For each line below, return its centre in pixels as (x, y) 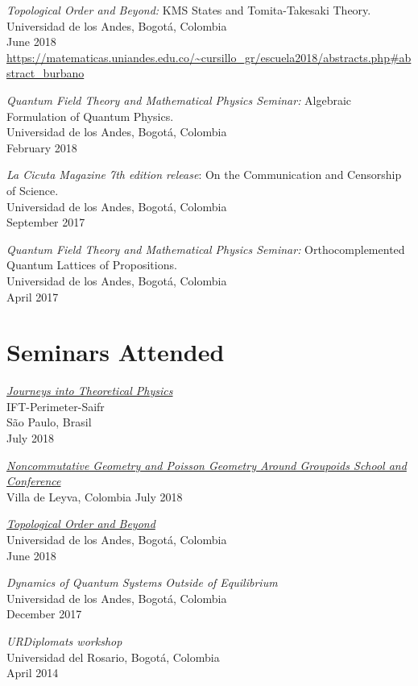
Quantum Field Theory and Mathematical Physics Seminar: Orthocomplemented (206, 249)
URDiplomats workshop (64, 640)
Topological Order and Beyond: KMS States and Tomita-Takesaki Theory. (189, 10)
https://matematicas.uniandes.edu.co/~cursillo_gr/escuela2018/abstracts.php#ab (209, 57)
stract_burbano (46, 73)
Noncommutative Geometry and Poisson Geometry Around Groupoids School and (207, 465)
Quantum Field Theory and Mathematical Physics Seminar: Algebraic (179, 100)
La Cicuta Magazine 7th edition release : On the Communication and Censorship (204, 175)
